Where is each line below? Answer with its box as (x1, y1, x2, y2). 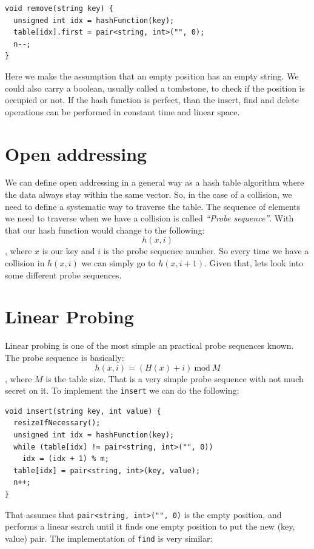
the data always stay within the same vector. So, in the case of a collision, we (5, 188, 292, 201)
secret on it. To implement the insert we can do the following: (5, 384, 239, 397)
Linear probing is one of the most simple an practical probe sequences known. (5, 339, 294, 352)
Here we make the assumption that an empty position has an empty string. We (5, 69, 299, 82)
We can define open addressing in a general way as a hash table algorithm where (5, 176, 304, 189)
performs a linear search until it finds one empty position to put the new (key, (5, 520, 295, 533)
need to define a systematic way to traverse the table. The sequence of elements (5, 200, 301, 212)
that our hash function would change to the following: (5, 223, 205, 236)
